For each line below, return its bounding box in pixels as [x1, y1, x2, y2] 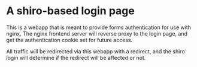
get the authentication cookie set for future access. [6, 36, 133, 43]
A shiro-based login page [6, 4, 135, 18]
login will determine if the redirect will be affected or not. [6, 54, 146, 61]
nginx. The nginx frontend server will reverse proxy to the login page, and [6, 30, 187, 37]
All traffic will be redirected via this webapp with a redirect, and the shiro [6, 47, 186, 55]
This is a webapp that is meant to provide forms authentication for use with [6, 24, 192, 31]
